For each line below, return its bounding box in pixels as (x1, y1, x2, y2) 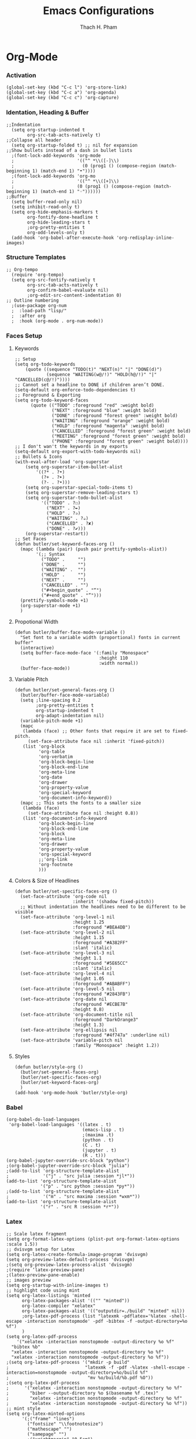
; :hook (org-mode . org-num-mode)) (11, 318, 104, 324)
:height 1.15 (72, 935, 104, 941)
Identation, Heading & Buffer (6, 109, 89, 117)
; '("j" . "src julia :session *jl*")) (6, 1173, 135, 1179)
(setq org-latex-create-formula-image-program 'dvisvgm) (6, 1251, 148, 1257)
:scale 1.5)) (6, 1241, 38, 1247)
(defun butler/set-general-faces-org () (14, 687, 115, 693)
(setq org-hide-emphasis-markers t (11, 209, 99, 215)
